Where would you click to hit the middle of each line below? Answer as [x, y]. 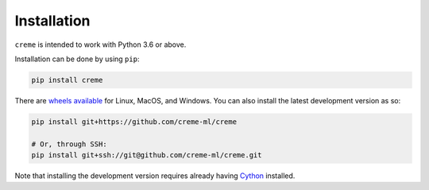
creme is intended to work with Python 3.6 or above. [100, 45]
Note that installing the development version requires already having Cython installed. [155, 176]
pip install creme [67, 80]
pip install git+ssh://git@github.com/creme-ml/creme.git [147, 155]
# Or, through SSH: [69, 144]
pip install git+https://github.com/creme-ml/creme [134, 122]
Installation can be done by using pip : [77, 59]
